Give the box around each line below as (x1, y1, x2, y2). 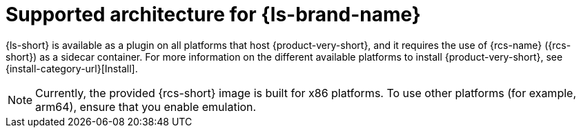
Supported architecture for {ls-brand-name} (6, 3, 421, 26)
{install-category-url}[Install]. (6, 62, 138, 74)
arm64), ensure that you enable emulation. (35, 99, 257, 114)
